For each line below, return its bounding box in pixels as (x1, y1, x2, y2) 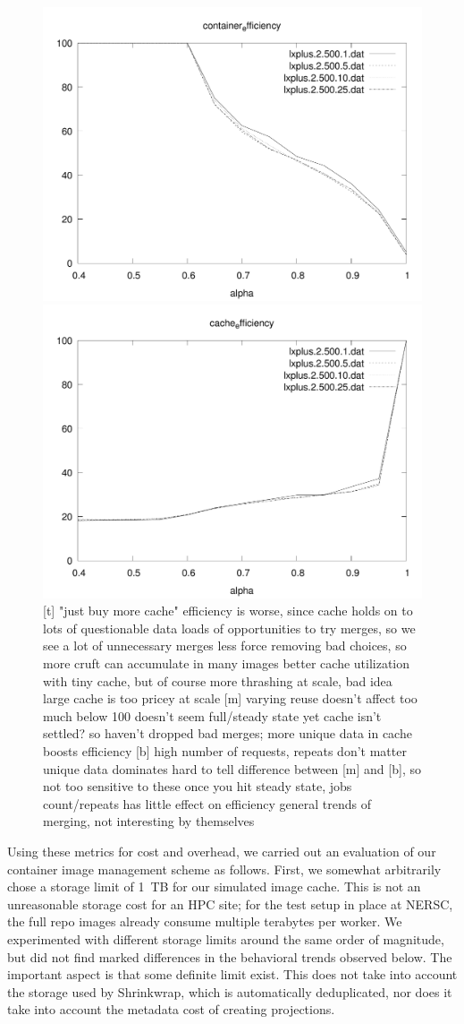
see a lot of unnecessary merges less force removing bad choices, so (43, 636, 407, 655)
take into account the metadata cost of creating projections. (7, 1000, 335, 1019)
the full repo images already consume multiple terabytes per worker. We (7, 912, 402, 931)
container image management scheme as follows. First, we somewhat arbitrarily (7, 859, 442, 878)
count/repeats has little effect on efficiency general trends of (43, 794, 372, 813)
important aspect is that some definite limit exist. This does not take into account (7, 965, 458, 984)
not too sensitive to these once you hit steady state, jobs (43, 777, 352, 796)
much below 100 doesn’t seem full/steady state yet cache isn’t (43, 706, 382, 725)
